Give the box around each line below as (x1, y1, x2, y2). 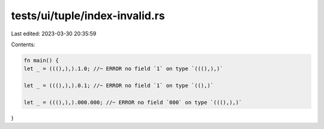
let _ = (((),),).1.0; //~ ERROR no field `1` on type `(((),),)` (23, 65, 223, 72)
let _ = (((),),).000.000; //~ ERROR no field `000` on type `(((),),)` (23, 99, 242, 106)
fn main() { (23, 57, 59, 64)
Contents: (11, 41, 35, 48)
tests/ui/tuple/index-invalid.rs (11, 9, 165, 22)
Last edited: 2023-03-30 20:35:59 (11, 30, 97, 37)
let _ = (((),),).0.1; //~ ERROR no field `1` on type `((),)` (23, 82, 214, 89)
